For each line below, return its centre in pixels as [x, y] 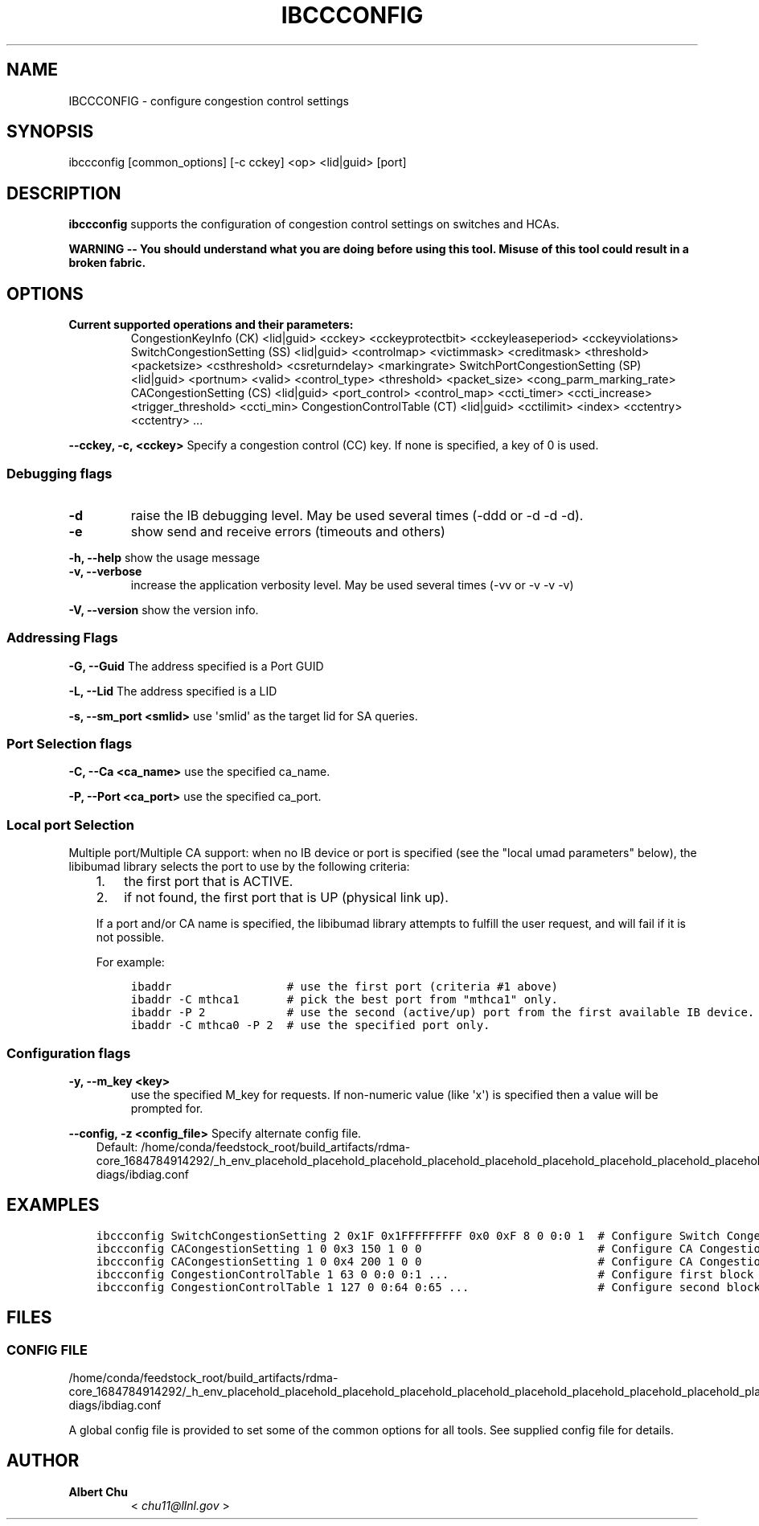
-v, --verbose [105, 571]
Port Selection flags [70, 744]
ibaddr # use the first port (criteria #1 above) [344, 987]
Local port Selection [70, 825]
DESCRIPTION [64, 193]
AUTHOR [43, 1461]
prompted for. [167, 1108]
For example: [130, 962]
